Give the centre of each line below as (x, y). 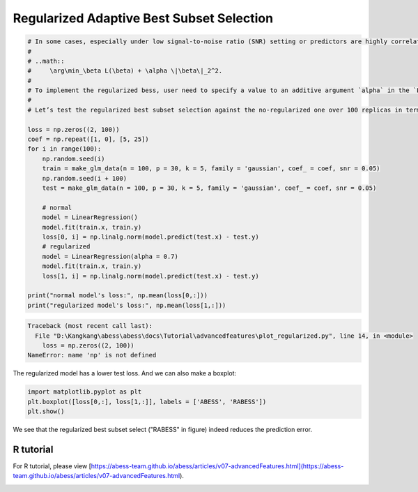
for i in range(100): (64, 149)
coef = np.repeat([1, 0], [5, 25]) (88, 139)
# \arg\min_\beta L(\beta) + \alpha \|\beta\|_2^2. (125, 71)
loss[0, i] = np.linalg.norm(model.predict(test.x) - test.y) (150, 237)
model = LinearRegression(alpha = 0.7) (110, 256)
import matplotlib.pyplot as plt (85, 392)
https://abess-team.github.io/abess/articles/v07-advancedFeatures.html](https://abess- (217, 466)
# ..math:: (46, 61)
